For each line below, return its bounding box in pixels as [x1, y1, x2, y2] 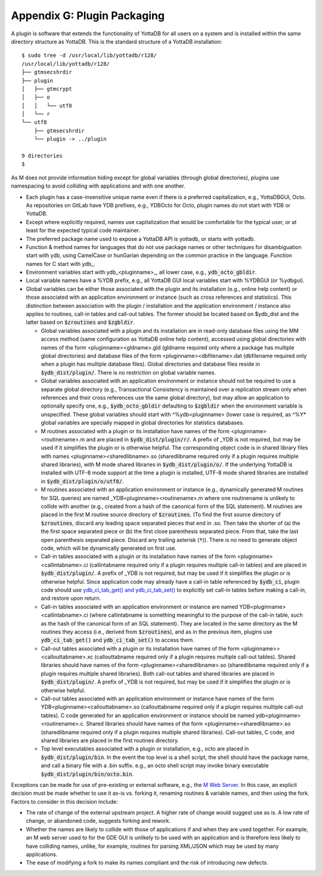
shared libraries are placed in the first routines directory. [41, 737, 179, 744]
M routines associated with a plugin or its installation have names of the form [41, 427, 230, 434]
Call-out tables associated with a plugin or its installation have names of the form [41, 645, 240, 652]
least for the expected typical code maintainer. [26, 227, 140, 234]
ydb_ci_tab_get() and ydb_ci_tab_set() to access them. [41, 636, 195, 644]
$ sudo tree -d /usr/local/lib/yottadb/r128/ [21, 52, 157, 59]
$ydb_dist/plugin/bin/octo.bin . [41, 770, 134, 777]
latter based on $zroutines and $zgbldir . [26, 318, 135, 326]
